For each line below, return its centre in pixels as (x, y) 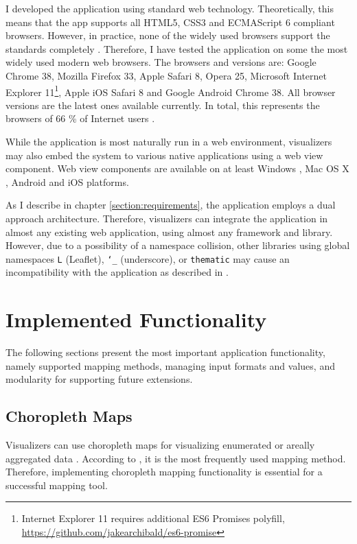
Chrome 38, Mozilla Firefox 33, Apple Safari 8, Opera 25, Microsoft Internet (166, 75)
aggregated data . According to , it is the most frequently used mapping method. (176, 458)
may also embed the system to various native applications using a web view (164, 155)
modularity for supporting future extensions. (99, 379)
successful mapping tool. (57, 485)
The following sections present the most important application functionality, (165, 352)
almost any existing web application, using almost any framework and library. (169, 232)
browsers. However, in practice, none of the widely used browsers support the (168, 35)
